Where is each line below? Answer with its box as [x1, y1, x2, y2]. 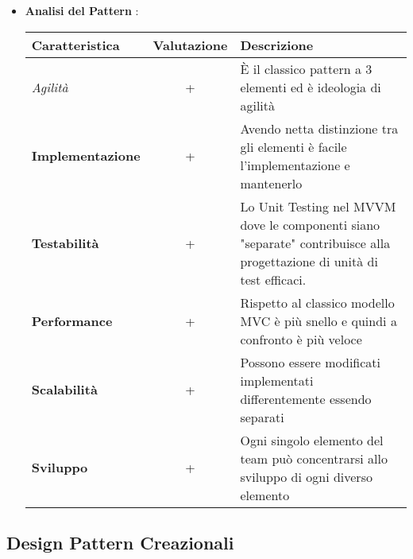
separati [240, 407, 284, 426]
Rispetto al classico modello [240, 293, 395, 312]
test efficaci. [240, 270, 307, 289]
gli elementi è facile [240, 137, 347, 156]
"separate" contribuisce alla [240, 233, 391, 252]
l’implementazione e [240, 155, 350, 174]
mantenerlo [240, 173, 303, 192]
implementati [240, 371, 314, 390]
